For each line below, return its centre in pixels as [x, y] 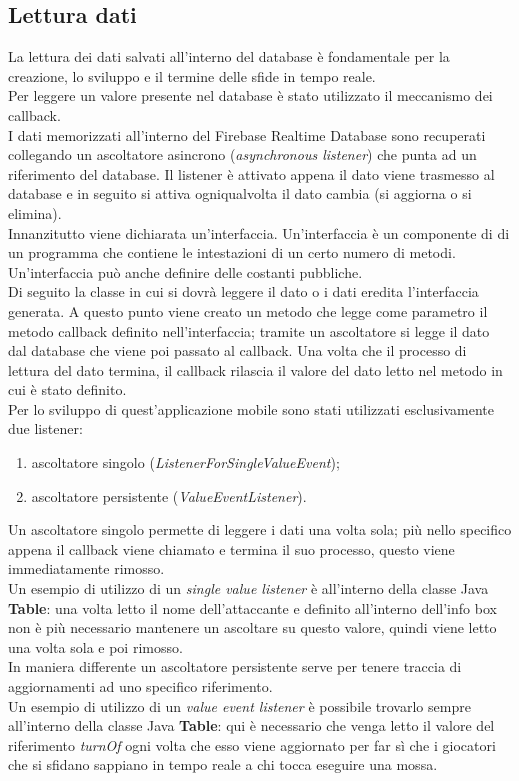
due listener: [45, 428]
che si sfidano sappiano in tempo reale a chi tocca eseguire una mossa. [223, 764]
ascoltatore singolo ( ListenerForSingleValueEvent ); [185, 462]
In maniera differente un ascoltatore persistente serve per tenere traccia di [235, 666]
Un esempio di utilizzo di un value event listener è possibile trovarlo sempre [239, 705]
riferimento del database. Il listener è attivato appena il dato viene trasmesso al [251, 173]
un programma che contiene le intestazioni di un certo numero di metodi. [232, 252]
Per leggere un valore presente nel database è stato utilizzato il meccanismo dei [250, 95]
